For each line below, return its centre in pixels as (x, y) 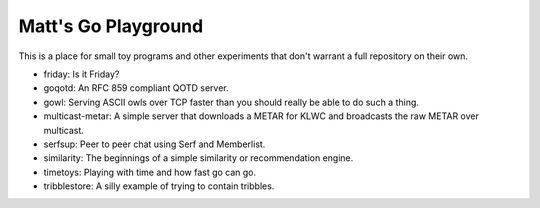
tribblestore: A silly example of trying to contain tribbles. (159, 186)
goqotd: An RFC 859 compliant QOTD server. (136, 88)
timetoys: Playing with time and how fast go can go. (150, 172)
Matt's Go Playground (111, 26)
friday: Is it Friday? (81, 74)
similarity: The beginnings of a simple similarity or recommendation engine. (198, 158)
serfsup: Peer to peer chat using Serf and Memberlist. (154, 144)
